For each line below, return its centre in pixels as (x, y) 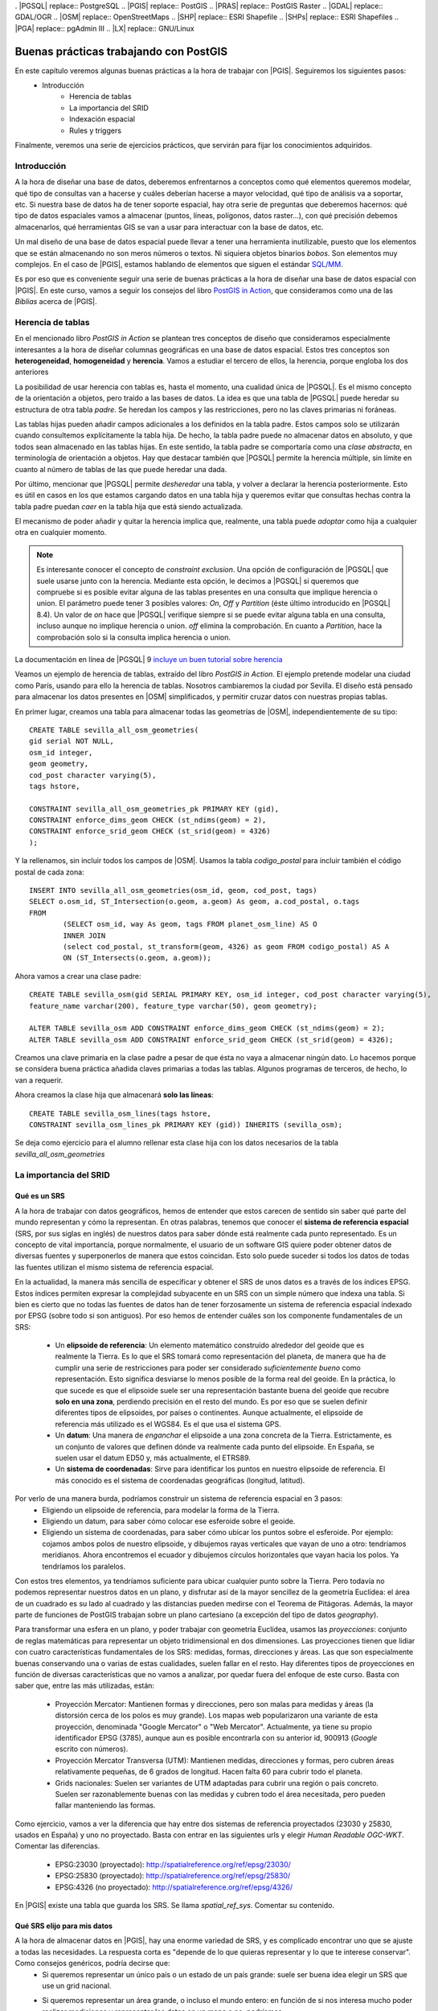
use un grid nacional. (77, 1986)
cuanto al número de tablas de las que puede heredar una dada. (121, 469)
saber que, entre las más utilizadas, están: (85, 1686)
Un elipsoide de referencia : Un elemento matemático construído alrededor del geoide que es (210, 1345)
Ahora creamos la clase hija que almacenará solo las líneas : (115, 1095)
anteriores (32, 372)
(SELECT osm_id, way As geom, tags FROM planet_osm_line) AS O (190, 924)
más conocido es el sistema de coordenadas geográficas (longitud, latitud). (180, 1480)
